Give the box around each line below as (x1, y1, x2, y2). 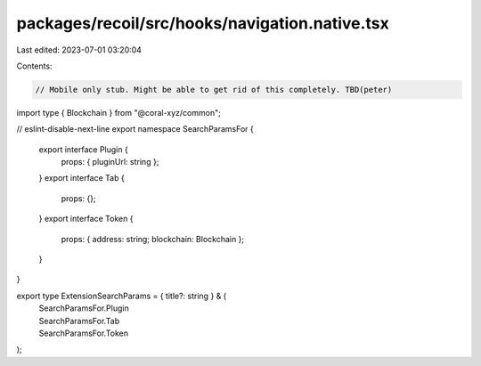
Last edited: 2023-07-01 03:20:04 (16, 45, 143, 55)
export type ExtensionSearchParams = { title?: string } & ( (16, 290, 227, 301)
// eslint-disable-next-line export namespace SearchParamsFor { (16, 124, 254, 134)
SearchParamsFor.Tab (38, 315, 120, 326)
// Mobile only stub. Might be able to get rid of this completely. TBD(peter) (35, 85, 393, 94)
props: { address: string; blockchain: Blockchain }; (61, 233, 245, 244)
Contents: (16, 61, 53, 71)
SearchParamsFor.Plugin (38, 303, 129, 313)
